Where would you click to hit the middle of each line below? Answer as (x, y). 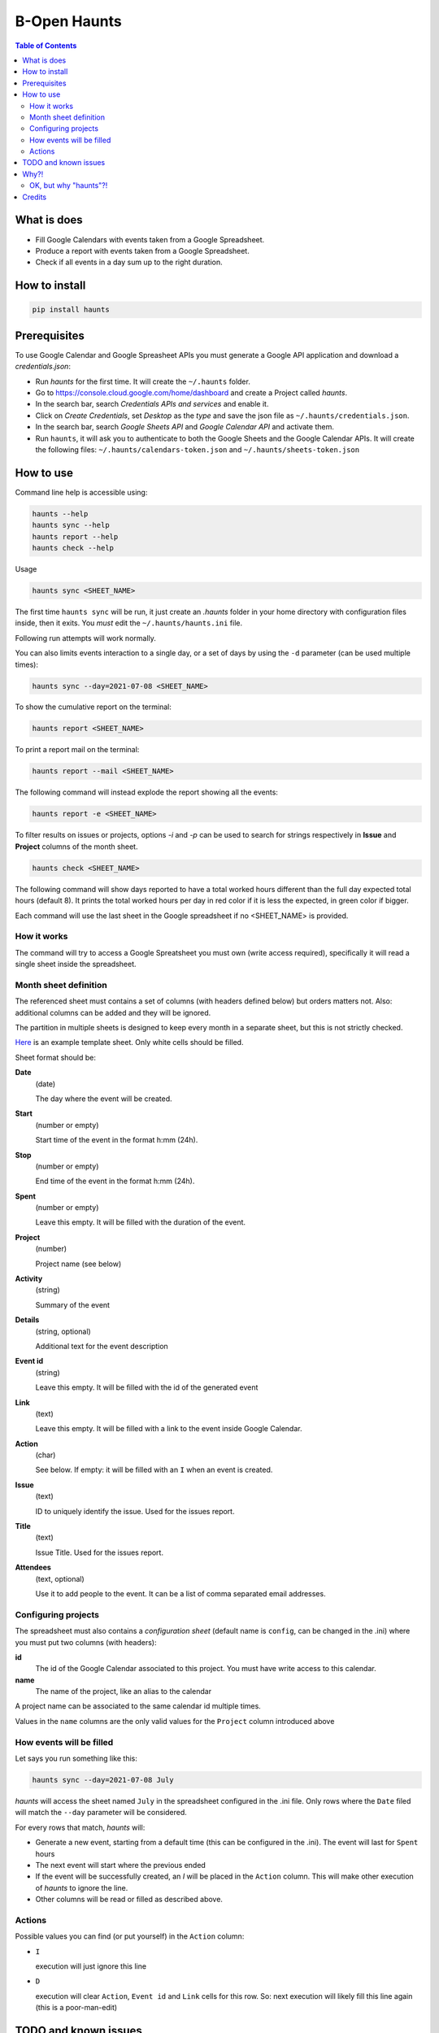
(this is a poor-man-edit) (76, 2008)
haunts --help (60, 514)
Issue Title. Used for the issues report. (100, 1552)
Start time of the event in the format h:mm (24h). (117, 1140)
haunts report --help (75, 536)
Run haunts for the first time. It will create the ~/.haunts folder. (143, 381)
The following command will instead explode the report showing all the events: (146, 792)
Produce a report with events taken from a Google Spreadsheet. (142, 250)
